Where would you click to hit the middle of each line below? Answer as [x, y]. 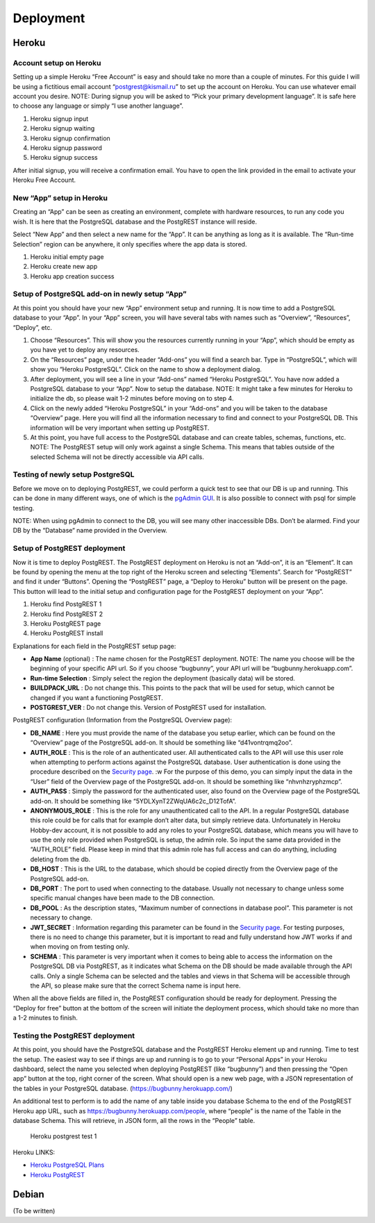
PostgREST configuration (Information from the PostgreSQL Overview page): [123, 720]
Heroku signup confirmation [70, 138]
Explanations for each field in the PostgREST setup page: [94, 646]
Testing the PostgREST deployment [74, 1035]
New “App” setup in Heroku [60, 198]
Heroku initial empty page [67, 256]
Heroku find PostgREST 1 [66, 604]
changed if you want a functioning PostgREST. [97, 697]
